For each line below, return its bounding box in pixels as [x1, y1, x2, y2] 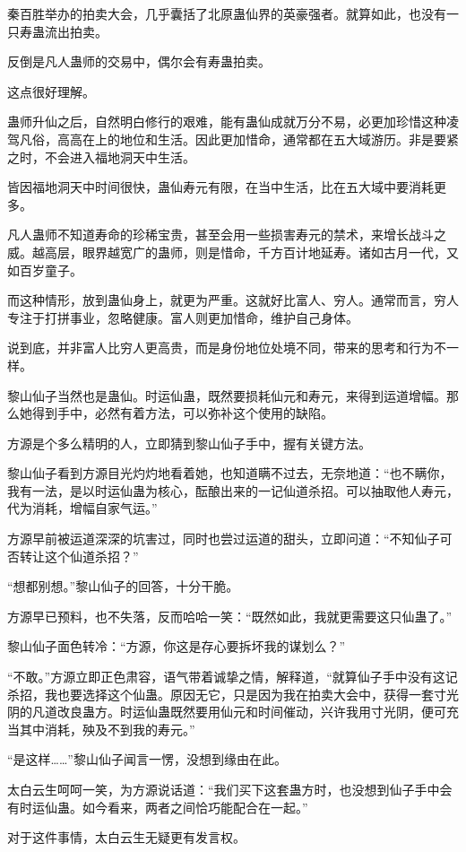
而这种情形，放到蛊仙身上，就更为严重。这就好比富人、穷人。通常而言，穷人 [7, 291, 459, 309]
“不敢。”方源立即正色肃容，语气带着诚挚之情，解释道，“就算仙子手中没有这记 [7, 667, 458, 686]
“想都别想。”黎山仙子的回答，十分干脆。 [7, 577, 239, 596]
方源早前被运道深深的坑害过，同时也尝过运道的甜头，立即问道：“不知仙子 [7, 529, 440, 548]
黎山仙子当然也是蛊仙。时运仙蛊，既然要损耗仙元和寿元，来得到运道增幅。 [7, 386, 446, 404]
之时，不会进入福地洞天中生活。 [7, 147, 195, 166]
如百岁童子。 [7, 260, 82, 279]
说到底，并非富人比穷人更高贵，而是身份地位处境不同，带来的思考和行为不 [7, 338, 446, 357]
